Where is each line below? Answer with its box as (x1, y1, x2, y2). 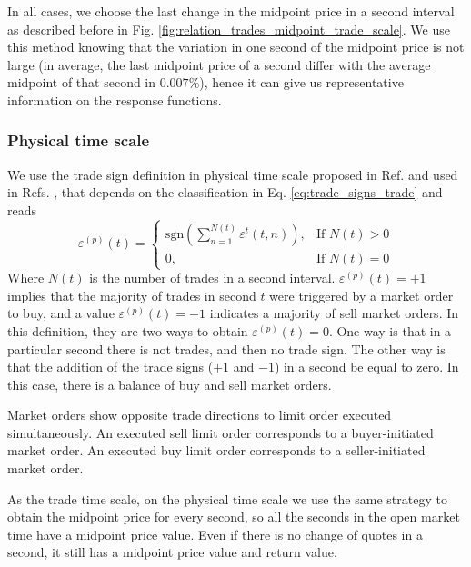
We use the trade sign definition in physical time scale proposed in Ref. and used (7, 164, 458, 184)
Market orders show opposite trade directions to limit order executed (7, 405, 392, 424)
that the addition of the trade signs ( (7, 357, 214, 376)
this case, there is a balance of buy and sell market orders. (7, 374, 332, 393)
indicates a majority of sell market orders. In (209, 303, 459, 323)
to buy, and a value (7, 303, 115, 323)
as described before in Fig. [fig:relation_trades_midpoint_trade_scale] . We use (7, 19, 450, 38)
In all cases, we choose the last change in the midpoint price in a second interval (7, 2, 455, 20)
